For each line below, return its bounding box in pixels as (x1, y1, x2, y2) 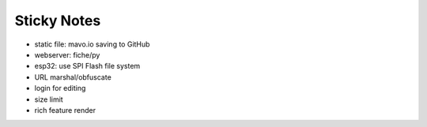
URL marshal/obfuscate (34, 72, 112, 82)
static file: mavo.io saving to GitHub (34, 39, 150, 49)
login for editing (34, 84, 86, 93)
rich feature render (34, 105, 96, 114)
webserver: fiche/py (34, 50, 100, 59)
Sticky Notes (14, 12, 101, 29)
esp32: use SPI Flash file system (34, 62, 141, 71)
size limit (34, 95, 63, 104)
